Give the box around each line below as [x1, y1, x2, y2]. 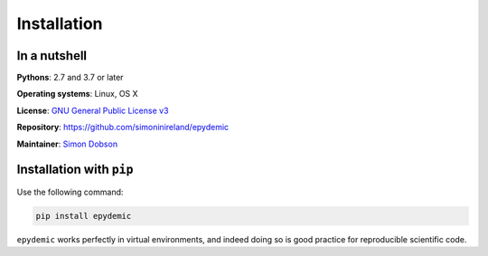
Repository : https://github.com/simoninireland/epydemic [16, 122, 230, 133]
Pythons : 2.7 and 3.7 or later [16, 72, 124, 83]
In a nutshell [16, 48, 88, 63]
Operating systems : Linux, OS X [16, 89, 139, 100]
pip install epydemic [35, 211, 132, 221]
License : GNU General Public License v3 [16, 105, 169, 116]
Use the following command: [16, 186, 124, 197]
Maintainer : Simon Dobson [16, 138, 117, 149]
